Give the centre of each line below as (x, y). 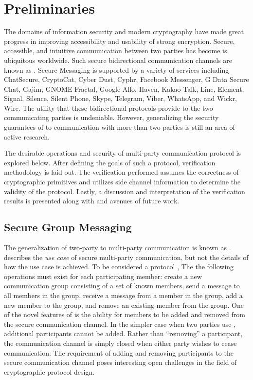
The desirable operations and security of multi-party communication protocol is (123, 153)
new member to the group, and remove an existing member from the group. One (124, 305)
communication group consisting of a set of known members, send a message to (122, 286)
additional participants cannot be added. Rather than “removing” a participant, (123, 333)
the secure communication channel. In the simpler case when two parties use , (120, 324)
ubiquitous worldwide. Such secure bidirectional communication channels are (118, 60)
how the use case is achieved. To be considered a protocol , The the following (119, 267)
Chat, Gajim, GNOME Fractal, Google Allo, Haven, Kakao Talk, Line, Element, (124, 89)
